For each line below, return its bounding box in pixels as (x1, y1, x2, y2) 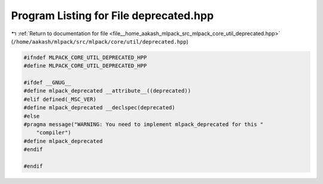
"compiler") (36, 129, 72, 136)
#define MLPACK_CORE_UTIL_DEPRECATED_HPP (23, 63, 147, 69)
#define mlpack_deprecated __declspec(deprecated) (23, 105, 176, 111)
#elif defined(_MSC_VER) (23, 96, 97, 103)
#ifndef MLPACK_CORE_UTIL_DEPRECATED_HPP (23, 54, 147, 61)
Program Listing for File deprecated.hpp (11, 9, 214, 22)
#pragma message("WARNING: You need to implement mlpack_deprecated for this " (23, 121, 264, 128)
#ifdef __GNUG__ (23, 79, 72, 86)
